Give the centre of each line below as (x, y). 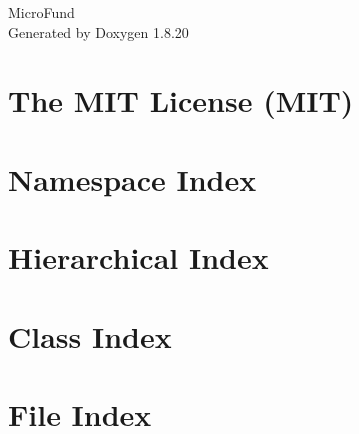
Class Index (90, 335)
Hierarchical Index (138, 257)
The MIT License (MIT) (181, 100)
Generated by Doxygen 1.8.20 (98, 31)
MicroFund (41, 12)
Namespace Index (132, 178)
